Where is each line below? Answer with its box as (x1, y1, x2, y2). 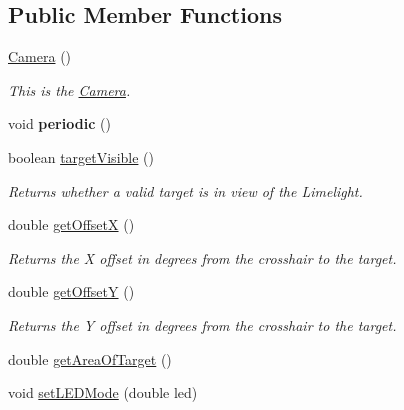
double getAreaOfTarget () (8, 348, 172, 369)
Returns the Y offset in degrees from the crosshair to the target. (8, 314, 397, 335)
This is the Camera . (8, 79, 131, 100)
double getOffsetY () (8, 281, 135, 302)
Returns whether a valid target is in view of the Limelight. (8, 180, 363, 201)
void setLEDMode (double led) (8, 382, 198, 403)
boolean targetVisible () (8, 146, 154, 167)
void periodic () (8, 113, 111, 134)
